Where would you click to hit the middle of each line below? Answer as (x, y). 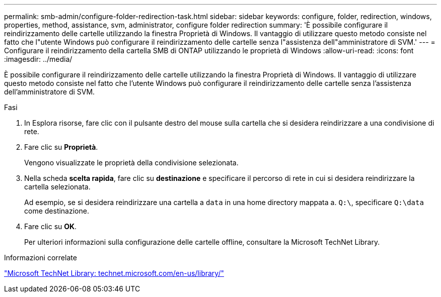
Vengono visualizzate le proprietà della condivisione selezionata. (131, 163)
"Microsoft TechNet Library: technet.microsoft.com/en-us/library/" (114, 273)
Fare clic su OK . (51, 226)
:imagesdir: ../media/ (38, 59)
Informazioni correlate (41, 258)
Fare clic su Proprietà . (61, 147)
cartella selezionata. (57, 187)
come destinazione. (57, 211)
